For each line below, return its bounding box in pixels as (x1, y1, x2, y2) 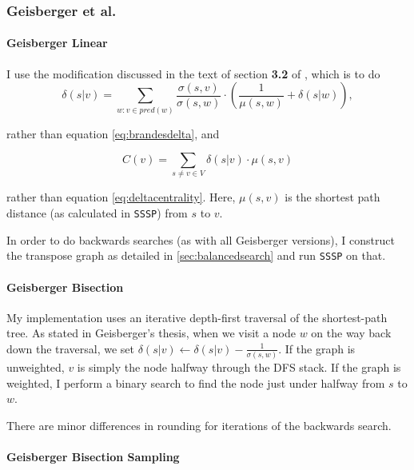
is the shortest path (285, 189, 380, 205)
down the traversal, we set (6, 340, 135, 356)
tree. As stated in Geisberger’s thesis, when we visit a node (6, 325, 296, 341)
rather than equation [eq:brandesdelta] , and (6, 125, 220, 141)
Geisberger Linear (6, 34, 108, 51)
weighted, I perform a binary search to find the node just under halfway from (6, 374, 385, 391)
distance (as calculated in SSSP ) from (6, 205, 188, 221)
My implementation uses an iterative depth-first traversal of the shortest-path (6, 309, 388, 325)
